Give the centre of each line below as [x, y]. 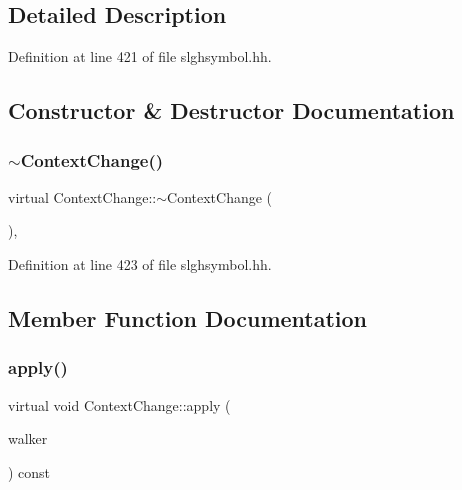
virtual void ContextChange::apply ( [119, 404]
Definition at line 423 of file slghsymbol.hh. [140, 263]
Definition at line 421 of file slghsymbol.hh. [140, 56]
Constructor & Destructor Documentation [231, 110]
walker [28, 438]
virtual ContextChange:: [82, 196]
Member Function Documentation [188, 317]
